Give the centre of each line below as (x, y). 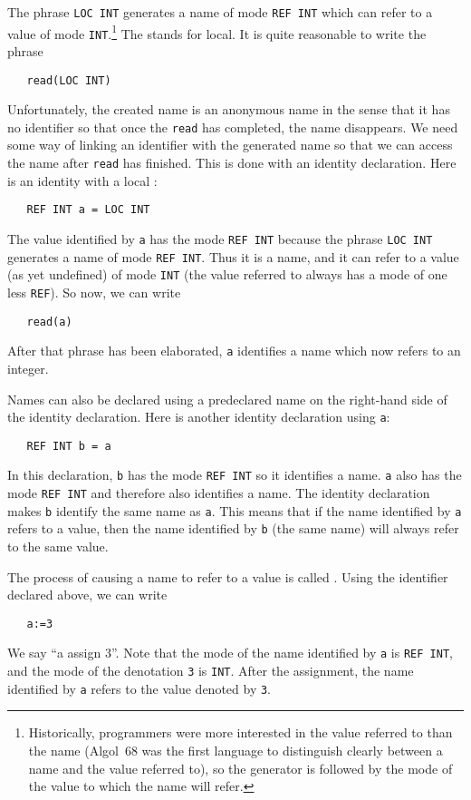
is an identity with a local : (82, 180)
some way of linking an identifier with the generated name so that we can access (230, 145)
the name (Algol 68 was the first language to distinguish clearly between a (235, 751)
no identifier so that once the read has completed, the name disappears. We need (233, 127)
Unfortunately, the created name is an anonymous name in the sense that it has (229, 109)
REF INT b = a (69, 446)
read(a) (49, 322)
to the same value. (58, 546)
